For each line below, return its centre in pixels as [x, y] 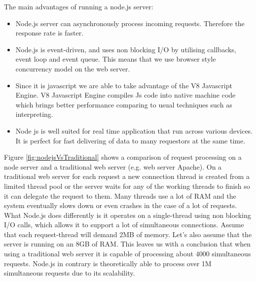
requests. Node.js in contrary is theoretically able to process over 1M [108, 263]
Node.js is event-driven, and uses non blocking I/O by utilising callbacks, [126, 49]
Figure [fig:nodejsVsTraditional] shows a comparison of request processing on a [123, 157]
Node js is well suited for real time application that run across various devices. [134, 130]
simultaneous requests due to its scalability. [70, 273]
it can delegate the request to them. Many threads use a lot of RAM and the [120, 195]
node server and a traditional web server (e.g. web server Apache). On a [113, 166]
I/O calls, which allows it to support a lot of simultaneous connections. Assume [124, 225]
